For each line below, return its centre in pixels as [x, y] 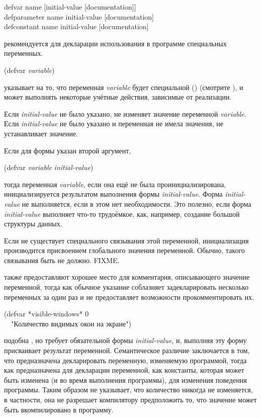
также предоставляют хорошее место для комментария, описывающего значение [127, 277]
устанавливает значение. [41, 133]
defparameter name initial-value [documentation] [79, 16]
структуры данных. [33, 224]
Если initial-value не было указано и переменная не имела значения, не [114, 123]
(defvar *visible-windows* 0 [47, 314]
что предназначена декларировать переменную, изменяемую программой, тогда [125, 360]
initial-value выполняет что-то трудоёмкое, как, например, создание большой [122, 214]
